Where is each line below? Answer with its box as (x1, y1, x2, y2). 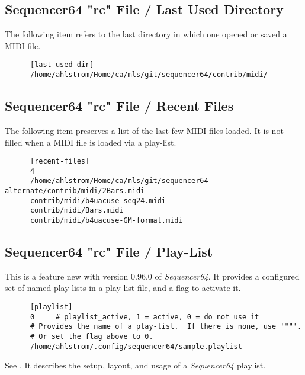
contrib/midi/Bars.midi (30, 206, 124, 215)
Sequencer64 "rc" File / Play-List (5, 242, 213, 261)
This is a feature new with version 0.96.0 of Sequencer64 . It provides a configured (5, 270, 300, 282)
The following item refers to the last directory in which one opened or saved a (5, 28, 287, 40)
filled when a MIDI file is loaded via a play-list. (5, 136, 176, 148)
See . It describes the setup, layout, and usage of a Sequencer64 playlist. (5, 359, 266, 371)
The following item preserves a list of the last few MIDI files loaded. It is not (5, 124, 284, 136)
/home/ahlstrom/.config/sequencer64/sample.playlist (30, 342, 242, 351)
